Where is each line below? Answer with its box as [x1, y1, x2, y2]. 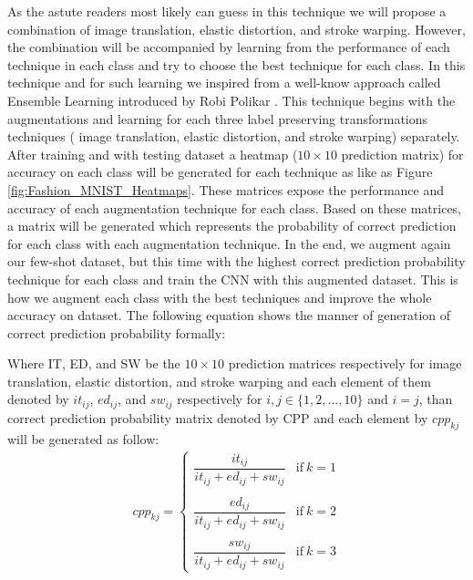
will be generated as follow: [7, 429, 159, 448]
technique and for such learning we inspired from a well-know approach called [7, 73, 441, 92]
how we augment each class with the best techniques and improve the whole [7, 287, 432, 306]
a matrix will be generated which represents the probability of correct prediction [7, 216, 457, 235]
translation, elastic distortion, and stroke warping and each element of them [7, 371, 431, 390]
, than [418, 389, 453, 409]
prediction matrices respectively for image [228, 354, 462, 373]
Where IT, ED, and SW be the [7, 354, 180, 373]
